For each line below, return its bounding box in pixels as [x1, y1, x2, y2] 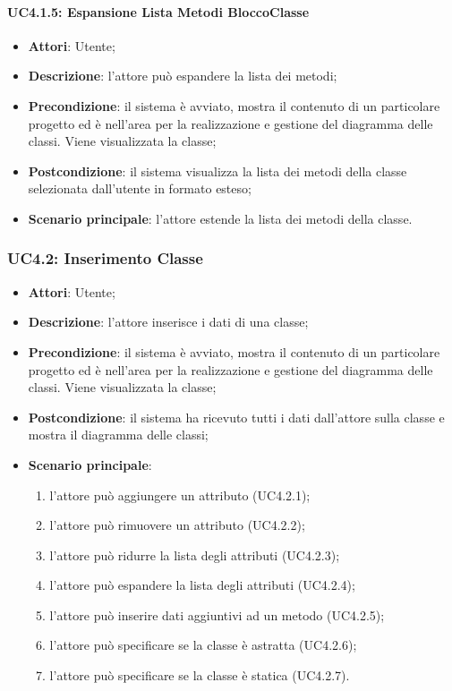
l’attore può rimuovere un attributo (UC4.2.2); [49, 516, 305, 534]
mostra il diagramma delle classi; [28, 425, 209, 444]
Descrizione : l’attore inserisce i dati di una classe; [28, 312, 309, 331]
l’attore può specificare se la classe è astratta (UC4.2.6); [49, 636, 357, 654]
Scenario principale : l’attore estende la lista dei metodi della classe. [28, 209, 413, 227]
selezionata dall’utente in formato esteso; [28, 179, 252, 198]
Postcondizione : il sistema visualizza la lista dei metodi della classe [28, 161, 407, 180]
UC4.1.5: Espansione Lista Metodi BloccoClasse [7, 2, 310, 21]
